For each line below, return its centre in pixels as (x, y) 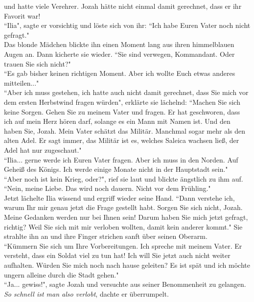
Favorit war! (22, 15)
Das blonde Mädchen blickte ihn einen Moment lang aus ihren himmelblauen (119, 44)
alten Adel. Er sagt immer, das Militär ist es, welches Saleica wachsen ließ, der (122, 140)
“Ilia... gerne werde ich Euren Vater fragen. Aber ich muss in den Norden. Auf (121, 159)
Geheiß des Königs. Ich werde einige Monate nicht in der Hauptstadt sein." (116, 169)
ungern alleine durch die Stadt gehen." (61, 274)
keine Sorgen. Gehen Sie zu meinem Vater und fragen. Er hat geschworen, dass (122, 111)
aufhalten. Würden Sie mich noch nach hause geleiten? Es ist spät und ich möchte (127, 265)
